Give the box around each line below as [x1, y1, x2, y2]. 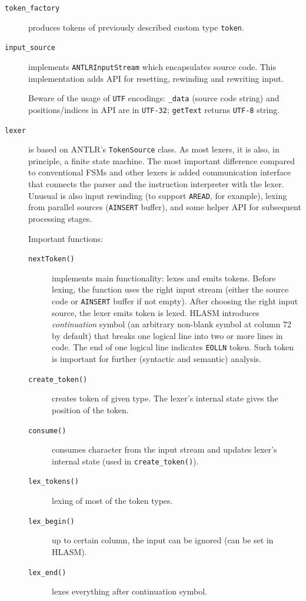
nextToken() [28, 255, 75, 264]
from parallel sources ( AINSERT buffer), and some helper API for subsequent [28, 201, 301, 213]
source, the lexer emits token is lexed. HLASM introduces [52, 306, 260, 318]
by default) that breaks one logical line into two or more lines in [52, 329, 283, 341]
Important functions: [28, 232, 103, 244]
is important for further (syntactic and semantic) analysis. [52, 353, 262, 365]
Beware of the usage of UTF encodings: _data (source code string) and [28, 92, 280, 104]
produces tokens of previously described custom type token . [28, 21, 244, 33]
